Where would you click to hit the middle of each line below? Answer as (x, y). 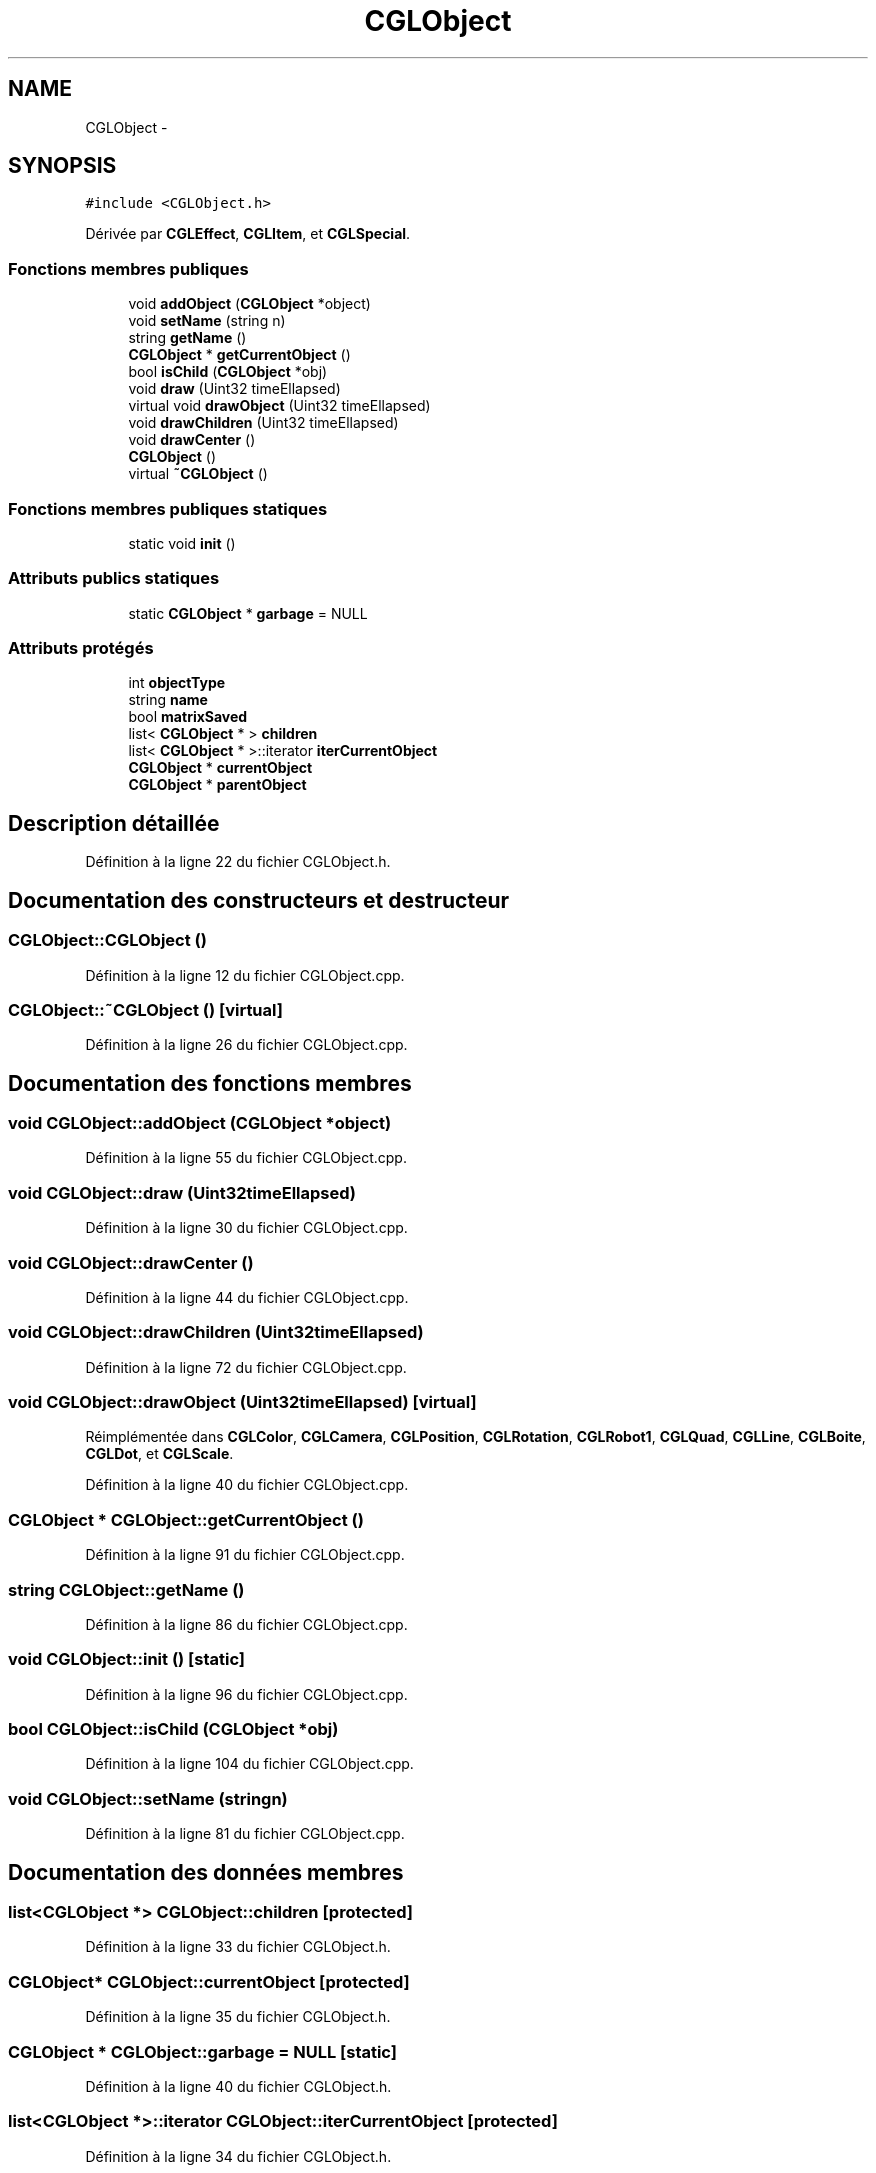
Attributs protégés (81, 648)
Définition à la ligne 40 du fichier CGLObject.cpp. (247, 1485)
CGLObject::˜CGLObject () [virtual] (145, 1009)
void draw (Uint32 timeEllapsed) (234, 389)
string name (168, 700)
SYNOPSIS (62, 166)
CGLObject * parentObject (217, 785)
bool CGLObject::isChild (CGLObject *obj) (173, 1729)
